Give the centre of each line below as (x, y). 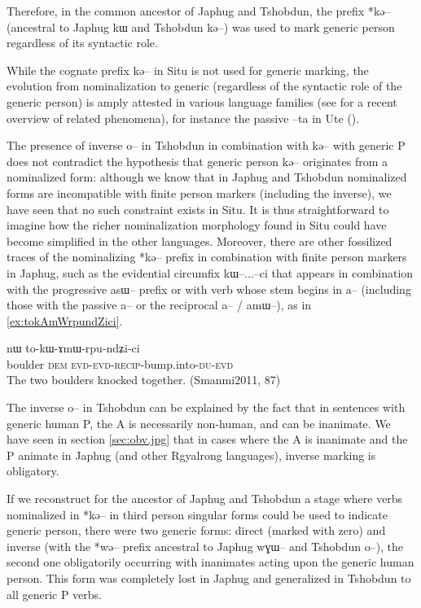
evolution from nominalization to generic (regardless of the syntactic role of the (204, 86)
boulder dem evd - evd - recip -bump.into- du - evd (120, 363)
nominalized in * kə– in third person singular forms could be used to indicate (197, 514)
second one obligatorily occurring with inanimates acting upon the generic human (210, 562)
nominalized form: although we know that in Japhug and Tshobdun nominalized (207, 177)
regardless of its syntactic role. (82, 43)
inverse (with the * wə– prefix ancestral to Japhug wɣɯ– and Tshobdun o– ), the (205, 546)
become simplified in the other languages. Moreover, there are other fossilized (200, 241)
